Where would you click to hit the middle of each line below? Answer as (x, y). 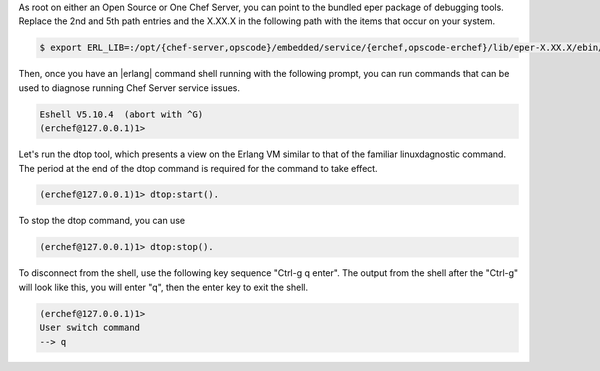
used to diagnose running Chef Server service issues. (129, 87)
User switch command (89, 328)
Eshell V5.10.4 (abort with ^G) (121, 114)
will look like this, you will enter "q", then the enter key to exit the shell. (163, 287)
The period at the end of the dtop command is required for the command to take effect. (198, 168)
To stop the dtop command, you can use (101, 221)
